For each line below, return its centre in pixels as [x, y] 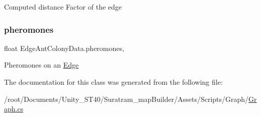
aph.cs [14, 109]
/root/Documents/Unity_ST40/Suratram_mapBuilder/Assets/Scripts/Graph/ [126, 99]
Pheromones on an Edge [41, 65]
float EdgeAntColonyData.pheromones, [64, 48]
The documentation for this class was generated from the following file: [113, 82]
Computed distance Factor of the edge [63, 7]
